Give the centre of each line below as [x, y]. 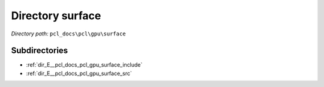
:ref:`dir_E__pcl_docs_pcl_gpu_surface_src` [79, 73]
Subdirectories [40, 51]
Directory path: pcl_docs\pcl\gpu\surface [68, 34]
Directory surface [56, 16]
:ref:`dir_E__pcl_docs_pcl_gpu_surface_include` [84, 65]
